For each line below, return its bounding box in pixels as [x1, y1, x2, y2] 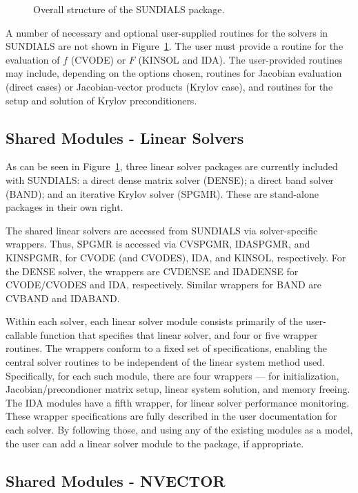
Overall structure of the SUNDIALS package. [33, 2, 225, 16]
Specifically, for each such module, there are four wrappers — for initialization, [6, 368, 339, 382]
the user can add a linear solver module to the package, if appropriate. [6, 436, 304, 450]
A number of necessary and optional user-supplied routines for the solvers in [6, 25, 328, 39]
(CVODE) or [70, 52, 126, 66]
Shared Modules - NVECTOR [6, 469, 226, 491]
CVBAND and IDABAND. [6, 290, 120, 305]
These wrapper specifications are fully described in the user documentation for [6, 409, 337, 423]
